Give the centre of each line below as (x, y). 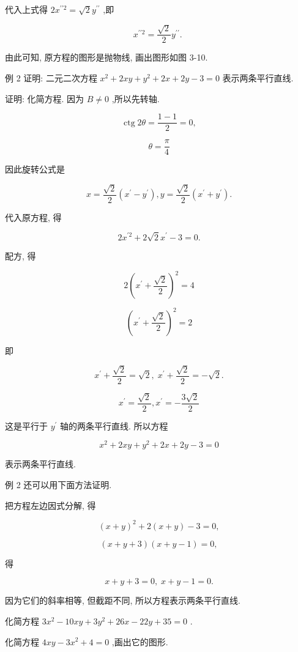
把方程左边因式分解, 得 (50, 505)
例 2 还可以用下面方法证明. (58, 485)
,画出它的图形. (140, 641)
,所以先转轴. (136, 98)
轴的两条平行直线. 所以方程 (114, 425)
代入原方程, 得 (33, 217)
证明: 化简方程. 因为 (45, 98)
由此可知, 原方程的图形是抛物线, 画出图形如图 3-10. (106, 57)
